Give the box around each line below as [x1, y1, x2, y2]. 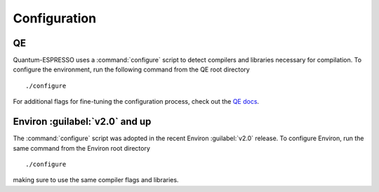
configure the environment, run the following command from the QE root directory [13, 65, 251, 74]
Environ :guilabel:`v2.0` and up [13, 116, 152, 128]
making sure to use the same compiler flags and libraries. [13, 176, 179, 184]
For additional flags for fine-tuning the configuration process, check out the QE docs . [13, 97, 260, 106]
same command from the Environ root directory [13, 144, 151, 152]
